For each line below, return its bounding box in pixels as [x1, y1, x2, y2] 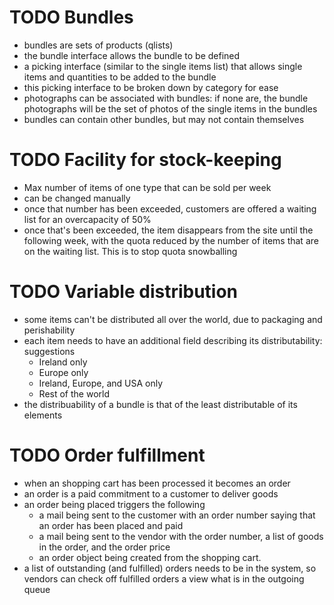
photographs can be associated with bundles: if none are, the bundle [23, 92, 309, 104]
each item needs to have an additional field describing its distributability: [23, 334, 323, 346]
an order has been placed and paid [38, 519, 184, 531]
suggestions [23, 345, 76, 357]
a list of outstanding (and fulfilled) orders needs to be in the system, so [23, 562, 317, 574]
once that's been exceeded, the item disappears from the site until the [23, 224, 314, 236]
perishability [23, 324, 76, 336]
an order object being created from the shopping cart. [38, 551, 262, 563]
